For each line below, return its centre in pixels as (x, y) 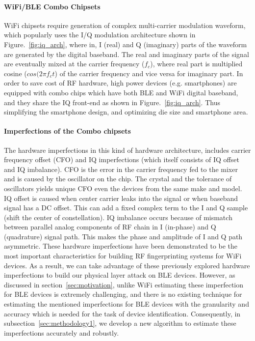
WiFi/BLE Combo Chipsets (52, 6)
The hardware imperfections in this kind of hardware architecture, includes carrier (127, 150)
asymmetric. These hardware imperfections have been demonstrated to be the (121, 246)
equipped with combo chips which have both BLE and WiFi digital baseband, (121, 92)
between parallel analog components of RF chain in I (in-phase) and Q (110, 227)
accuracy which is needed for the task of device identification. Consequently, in (122, 313)
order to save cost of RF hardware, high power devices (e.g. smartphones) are (120, 83)
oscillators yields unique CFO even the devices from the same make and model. (123, 188)
